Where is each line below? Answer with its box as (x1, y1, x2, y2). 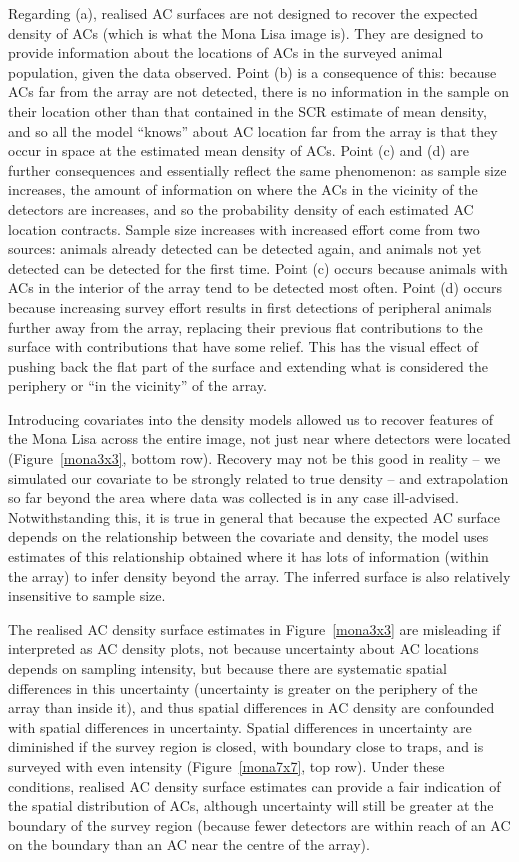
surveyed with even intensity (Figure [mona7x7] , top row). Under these (8, 755, 445, 776)
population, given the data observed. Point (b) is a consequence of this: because (8, 61, 497, 82)
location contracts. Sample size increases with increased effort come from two (8, 218, 480, 239)
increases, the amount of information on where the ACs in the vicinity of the (8, 179, 478, 200)
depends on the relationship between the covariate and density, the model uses (8, 526, 489, 547)
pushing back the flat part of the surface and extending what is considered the (8, 355, 488, 376)
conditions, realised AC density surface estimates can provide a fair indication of (8, 775, 501, 796)
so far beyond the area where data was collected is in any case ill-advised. (8, 487, 459, 508)
